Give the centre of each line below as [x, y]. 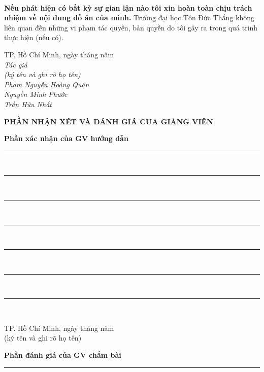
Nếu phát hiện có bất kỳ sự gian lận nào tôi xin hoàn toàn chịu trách [128, 7]
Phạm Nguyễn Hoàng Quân [47, 84]
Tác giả [16, 64]
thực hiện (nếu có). [34, 37]
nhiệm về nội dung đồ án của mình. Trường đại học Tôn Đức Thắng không [129, 18]
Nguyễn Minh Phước [36, 94]
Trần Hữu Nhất [28, 104]
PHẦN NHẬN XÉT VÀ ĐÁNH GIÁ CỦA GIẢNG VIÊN [109, 121]
